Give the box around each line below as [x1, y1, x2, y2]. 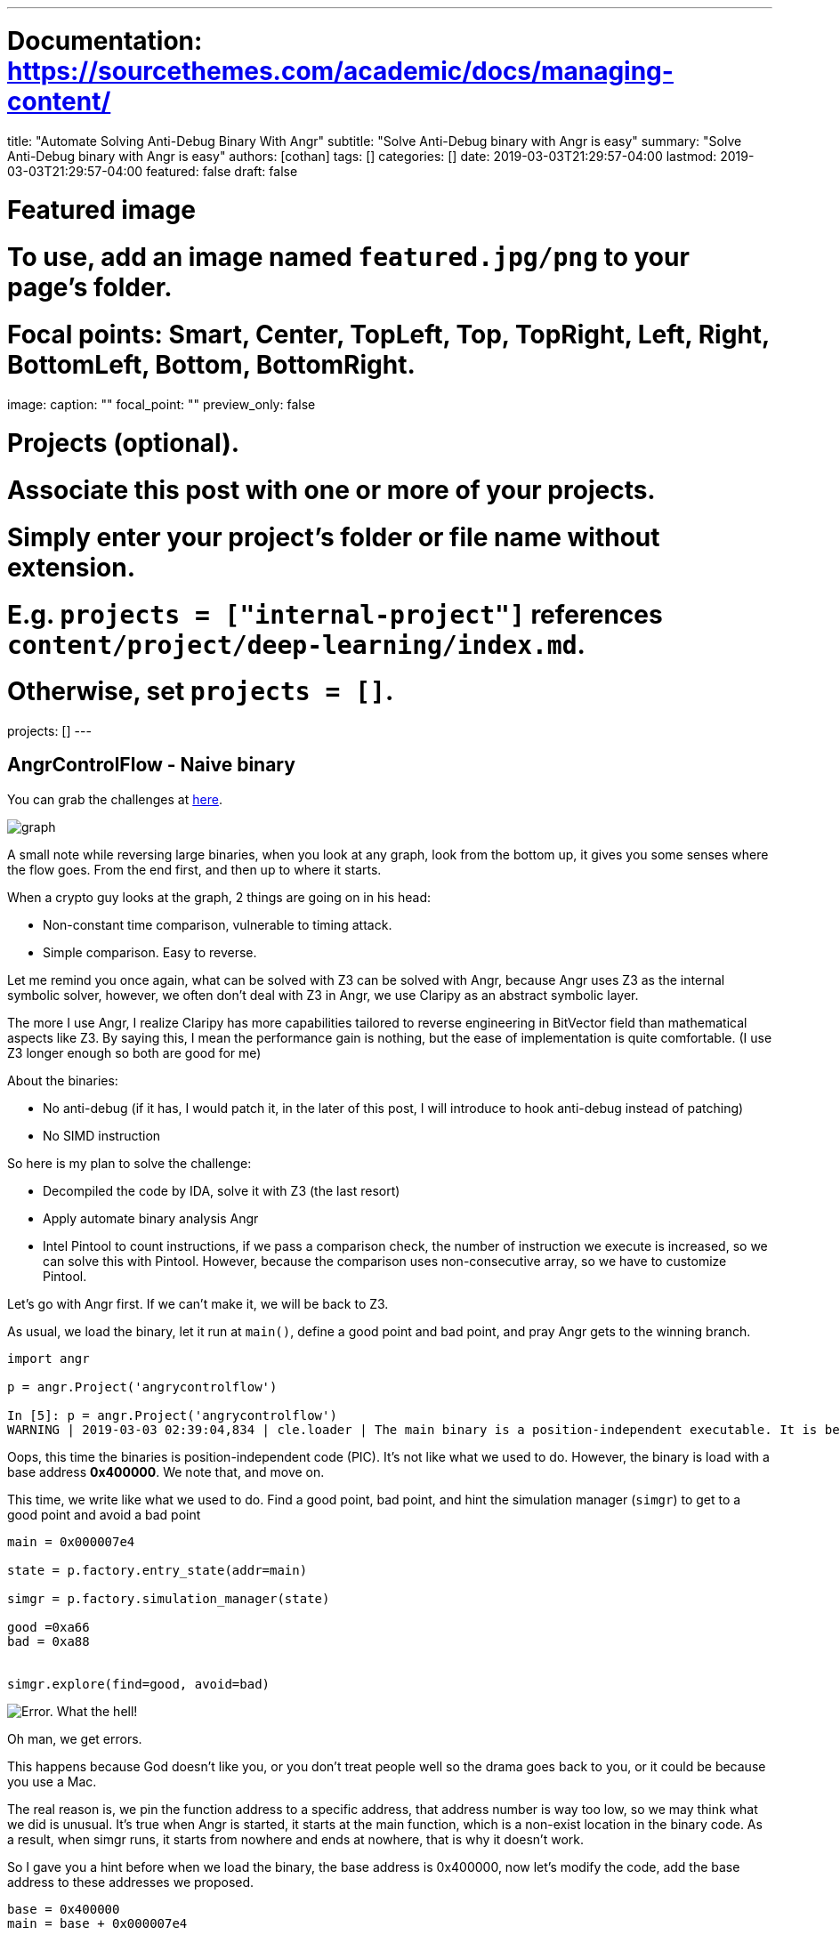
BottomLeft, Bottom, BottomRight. [7, 349, 416, 380]
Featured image [7, 195, 196, 226]
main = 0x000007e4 [7, 1534, 135, 1549]
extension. [7, 552, 136, 583]
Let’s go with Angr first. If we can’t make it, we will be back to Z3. [7, 1295, 389, 1311]
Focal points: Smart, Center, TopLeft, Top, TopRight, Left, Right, [7, 318, 770, 350]
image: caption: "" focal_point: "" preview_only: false [7, 396, 316, 412]
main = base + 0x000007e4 [7, 1915, 188, 1931]
